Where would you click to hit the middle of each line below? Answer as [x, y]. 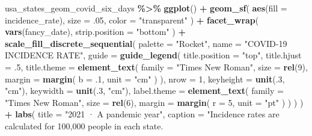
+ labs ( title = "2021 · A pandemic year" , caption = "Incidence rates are [142, 114]
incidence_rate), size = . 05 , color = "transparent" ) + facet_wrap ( [132, 20]
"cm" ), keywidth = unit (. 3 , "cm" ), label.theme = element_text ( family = [144, 91]
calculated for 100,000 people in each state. [84, 125]
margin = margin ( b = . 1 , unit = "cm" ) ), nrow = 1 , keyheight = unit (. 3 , [145, 79]
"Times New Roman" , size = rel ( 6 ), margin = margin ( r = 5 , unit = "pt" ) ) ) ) [154, 102]
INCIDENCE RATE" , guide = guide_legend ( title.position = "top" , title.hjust [153, 55]
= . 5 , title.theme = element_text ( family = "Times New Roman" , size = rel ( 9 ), [156, 66]
